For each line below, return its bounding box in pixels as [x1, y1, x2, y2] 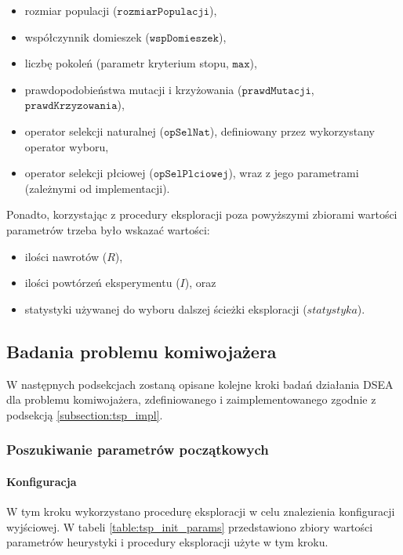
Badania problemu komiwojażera [6, 339, 277, 363]
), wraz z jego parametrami [228, 165, 359, 181]
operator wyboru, [24, 138, 109, 154]
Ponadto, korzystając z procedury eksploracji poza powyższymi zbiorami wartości [6, 206, 398, 223]
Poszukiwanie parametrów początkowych [6, 440, 269, 459]
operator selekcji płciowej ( [24, 165, 154, 181]
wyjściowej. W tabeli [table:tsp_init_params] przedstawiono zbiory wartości [6, 518, 373, 535]
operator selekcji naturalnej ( [24, 122, 164, 139]
